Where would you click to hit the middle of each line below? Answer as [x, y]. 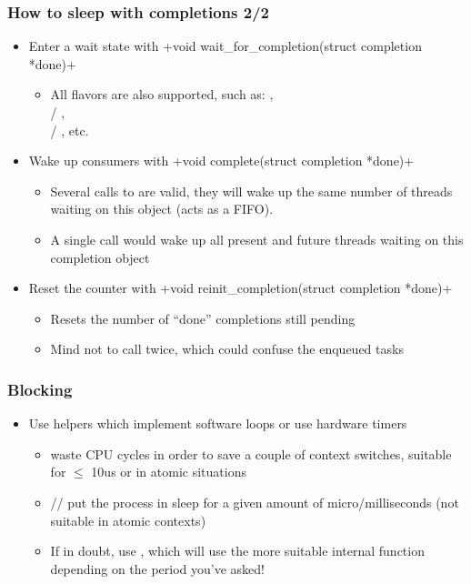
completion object [100, 257]
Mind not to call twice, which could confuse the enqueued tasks [227, 349]
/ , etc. [70, 130]
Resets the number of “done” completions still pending [203, 318]
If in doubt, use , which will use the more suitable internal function [237, 551]
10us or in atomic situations [169, 472]
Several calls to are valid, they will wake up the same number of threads [251, 191]
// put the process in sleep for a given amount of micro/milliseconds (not [255, 502]
